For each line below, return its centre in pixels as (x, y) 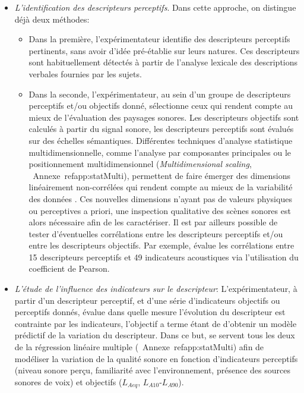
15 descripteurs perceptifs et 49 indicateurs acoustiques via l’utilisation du (164, 257)
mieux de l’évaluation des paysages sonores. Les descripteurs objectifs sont (164, 117)
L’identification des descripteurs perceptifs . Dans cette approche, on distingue (155, 7)
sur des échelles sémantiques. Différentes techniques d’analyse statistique (161, 140)
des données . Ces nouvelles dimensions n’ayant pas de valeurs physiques (160, 198)
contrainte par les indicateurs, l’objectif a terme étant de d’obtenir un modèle (156, 323)
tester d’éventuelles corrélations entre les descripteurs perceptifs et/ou (156, 233)
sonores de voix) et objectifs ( (68, 381)
